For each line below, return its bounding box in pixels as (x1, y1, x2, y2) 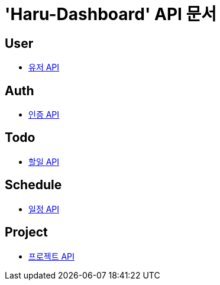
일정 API (28, 203, 60, 214)
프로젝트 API (28, 251, 75, 261)
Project (5, 225, 48, 240)
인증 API (28, 109, 60, 120)
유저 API (28, 62, 60, 73)
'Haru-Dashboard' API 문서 (5, 4, 217, 24)
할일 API (28, 156, 60, 167)
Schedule (5, 177, 62, 193)
